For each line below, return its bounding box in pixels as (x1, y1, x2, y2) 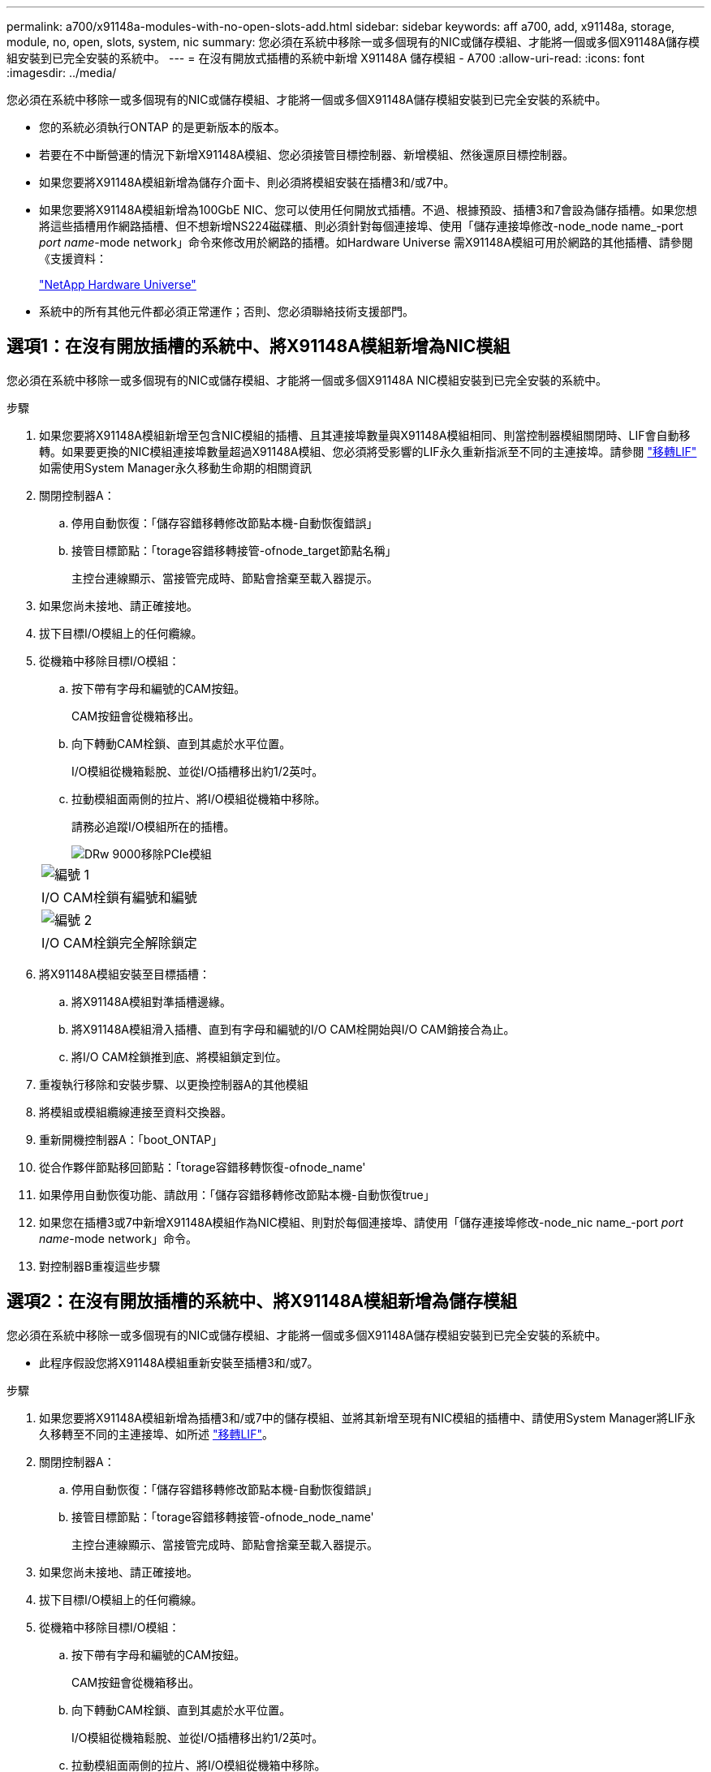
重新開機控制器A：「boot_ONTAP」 (39, 1132, 223, 1146)
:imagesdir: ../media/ (6, 66, 117, 80)
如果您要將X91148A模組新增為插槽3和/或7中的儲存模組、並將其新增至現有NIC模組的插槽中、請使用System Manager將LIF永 (39, 1410, 696, 1425)
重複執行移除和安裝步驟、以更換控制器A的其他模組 (39, 1077, 308, 1091)
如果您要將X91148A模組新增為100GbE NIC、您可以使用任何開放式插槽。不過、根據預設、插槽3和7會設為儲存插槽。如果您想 (39, 203, 697, 217)
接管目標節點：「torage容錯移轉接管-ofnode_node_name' (71, 1509, 374, 1524)
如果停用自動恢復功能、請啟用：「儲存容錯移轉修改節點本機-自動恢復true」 (39, 1187, 435, 1202)
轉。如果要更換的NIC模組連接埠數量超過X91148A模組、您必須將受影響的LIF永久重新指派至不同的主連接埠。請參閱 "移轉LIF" (39, 444, 697, 458)
